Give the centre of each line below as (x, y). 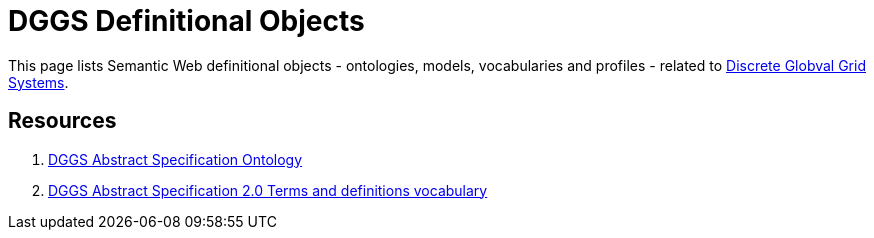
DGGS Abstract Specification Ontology (175, 159)
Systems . (38, 82)
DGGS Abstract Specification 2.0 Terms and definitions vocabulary (268, 190)
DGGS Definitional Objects (186, 21)
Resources (62, 121)
